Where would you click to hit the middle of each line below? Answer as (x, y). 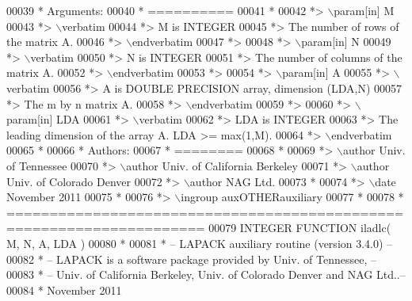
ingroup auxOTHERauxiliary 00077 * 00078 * (292, 197)
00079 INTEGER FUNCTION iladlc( (300, 228)
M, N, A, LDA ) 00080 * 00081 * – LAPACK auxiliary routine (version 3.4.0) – (200, 243)
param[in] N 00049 (346, 42)
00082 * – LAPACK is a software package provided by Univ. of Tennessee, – (192, 259)
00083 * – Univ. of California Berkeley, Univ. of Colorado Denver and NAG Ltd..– (206, 274)
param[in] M (364, 10)
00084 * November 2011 (64, 290)
